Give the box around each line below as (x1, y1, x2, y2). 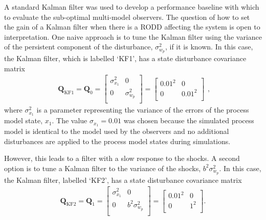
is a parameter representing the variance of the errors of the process (36, 104, 249, 115)
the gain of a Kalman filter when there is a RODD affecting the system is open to (4, 21, 260, 32)
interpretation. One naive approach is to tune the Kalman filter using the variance (4, 31, 262, 42)
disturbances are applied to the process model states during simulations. (4, 135, 231, 146)
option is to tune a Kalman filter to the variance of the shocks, (4, 162, 201, 173)
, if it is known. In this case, (165, 41, 253, 52)
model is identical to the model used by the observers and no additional (4, 126, 229, 136)
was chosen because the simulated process (123, 115, 254, 126)
